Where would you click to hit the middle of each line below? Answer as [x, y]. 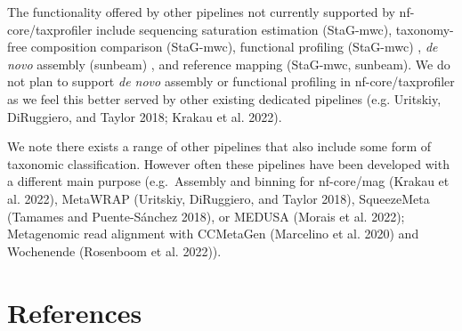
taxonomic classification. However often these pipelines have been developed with [228, 163]
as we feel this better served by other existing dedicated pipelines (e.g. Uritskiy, [224, 98]
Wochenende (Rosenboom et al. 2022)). [114, 250]
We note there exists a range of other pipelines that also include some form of [219, 146]
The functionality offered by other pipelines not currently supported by [201, 12]
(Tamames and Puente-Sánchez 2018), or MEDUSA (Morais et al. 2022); [206, 216]
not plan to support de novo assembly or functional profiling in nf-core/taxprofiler [231, 81]
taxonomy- [425, 29]
